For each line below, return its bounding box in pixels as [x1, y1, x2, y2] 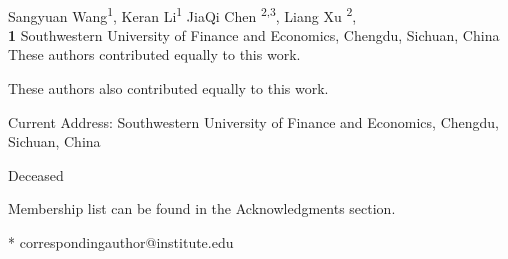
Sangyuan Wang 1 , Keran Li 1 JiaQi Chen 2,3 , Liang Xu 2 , [8, 2, 357, 26]
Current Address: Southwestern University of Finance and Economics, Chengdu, [8, 111, 499, 132]
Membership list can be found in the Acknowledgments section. [8, 198, 396, 219]
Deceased [8, 164, 64, 185]
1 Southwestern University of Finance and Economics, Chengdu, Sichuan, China [8, 24, 500, 45]
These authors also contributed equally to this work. [8, 78, 329, 99]
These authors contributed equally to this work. [8, 44, 301, 65]
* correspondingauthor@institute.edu [8, 232, 234, 252]
